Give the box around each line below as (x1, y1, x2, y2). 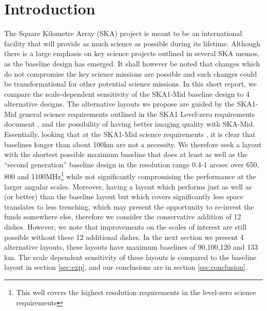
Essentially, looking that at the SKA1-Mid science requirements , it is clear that (4, 129, 256, 140)
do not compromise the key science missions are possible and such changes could (4, 68, 257, 79)
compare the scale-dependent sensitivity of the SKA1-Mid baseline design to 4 (4, 88, 250, 99)
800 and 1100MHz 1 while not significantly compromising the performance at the (4, 169, 256, 182)
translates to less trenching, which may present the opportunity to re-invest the (4, 201, 254, 212)
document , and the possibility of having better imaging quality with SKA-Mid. (4, 118, 255, 129)
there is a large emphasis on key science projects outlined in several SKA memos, (4, 48, 259, 59)
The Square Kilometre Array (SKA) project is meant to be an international (4, 28, 242, 39)
